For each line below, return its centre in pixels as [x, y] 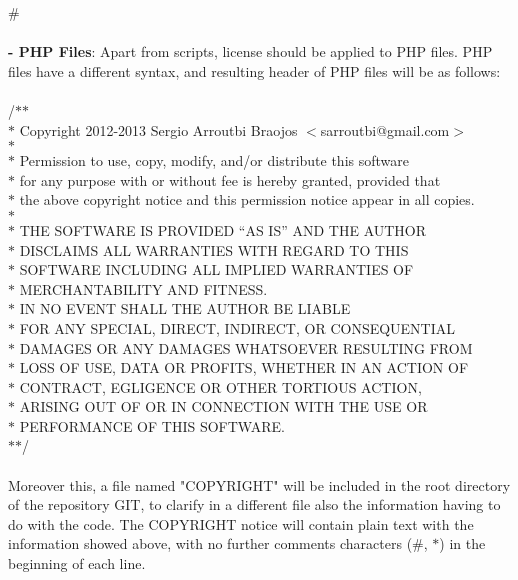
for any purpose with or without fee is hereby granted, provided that [230, 179]
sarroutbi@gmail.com [385, 129]
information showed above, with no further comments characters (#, [218, 543]
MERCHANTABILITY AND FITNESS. [143, 288]
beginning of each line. [77, 563]
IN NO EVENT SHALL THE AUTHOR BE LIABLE [185, 308]
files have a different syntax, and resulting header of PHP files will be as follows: [254, 70]
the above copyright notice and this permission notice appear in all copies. [247, 199]
